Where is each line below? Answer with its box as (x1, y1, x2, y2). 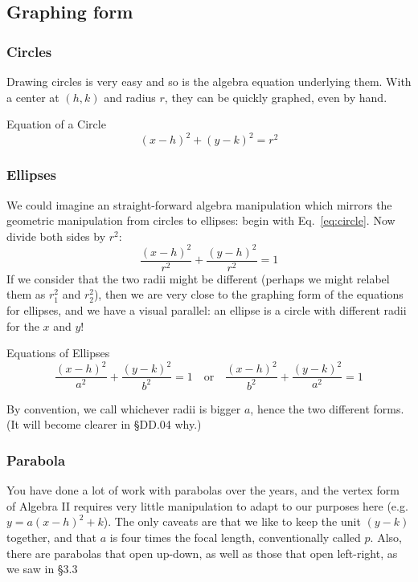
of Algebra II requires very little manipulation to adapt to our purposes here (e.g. (6, 497, 408, 514)
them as (6, 286, 46, 303)
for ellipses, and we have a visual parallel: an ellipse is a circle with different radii (6, 302, 407, 319)
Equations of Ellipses (6, 344, 110, 361)
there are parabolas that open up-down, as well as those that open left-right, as (6, 544, 398, 561)
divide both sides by (6, 227, 106, 244)
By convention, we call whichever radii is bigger (6, 400, 241, 417)
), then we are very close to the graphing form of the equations (93, 286, 404, 303)
